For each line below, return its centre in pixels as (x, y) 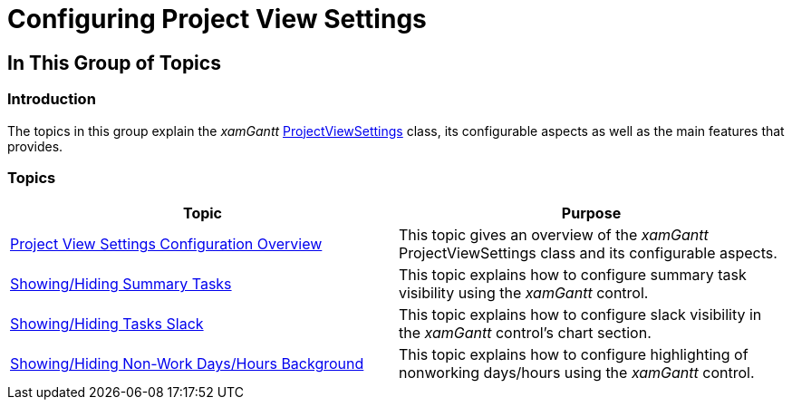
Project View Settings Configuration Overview (166, 244)
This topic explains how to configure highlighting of (574, 355)
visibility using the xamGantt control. (524, 293)
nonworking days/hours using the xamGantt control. (577, 373)
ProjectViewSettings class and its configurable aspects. (588, 253)
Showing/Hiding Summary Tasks (121, 284)
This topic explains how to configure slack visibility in (580, 315)
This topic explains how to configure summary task (573, 275)
